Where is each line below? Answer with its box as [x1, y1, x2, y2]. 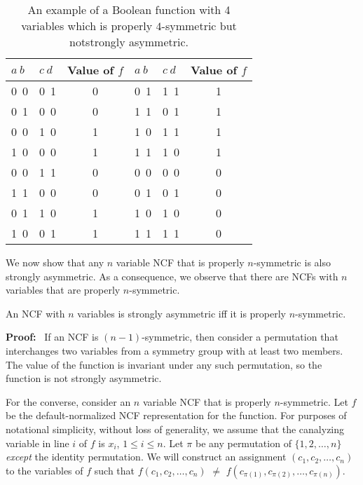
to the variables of [6, 463, 83, 477]
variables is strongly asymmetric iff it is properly [77, 306, 286, 320]
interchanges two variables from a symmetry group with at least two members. [6, 343, 343, 357]
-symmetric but [161, 18, 237, 34]
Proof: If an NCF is [6, 329, 99, 344]
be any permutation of [195, 435, 292, 450]
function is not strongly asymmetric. [6, 371, 162, 385]
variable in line [6, 435, 69, 450]
